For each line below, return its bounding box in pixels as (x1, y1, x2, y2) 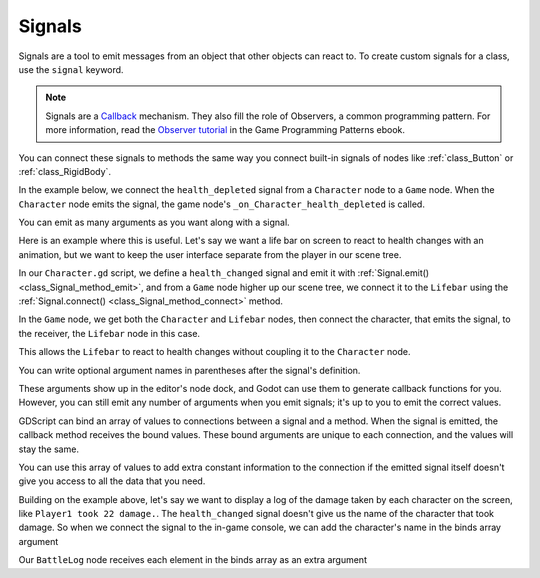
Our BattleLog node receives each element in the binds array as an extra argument (18, 554, 367, 566)
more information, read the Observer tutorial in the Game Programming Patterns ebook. (45, 124, 405, 136)
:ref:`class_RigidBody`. (18, 165, 112, 177)
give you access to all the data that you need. (18, 475, 206, 487)
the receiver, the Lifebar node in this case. (18, 327, 200, 339)
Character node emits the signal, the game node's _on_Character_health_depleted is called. (18, 198, 425, 210)
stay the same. (18, 443, 80, 455)
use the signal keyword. (18, 63, 124, 75)
